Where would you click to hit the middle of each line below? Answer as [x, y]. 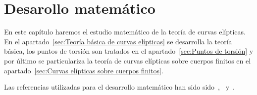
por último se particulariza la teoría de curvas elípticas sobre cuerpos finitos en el [128, 60]
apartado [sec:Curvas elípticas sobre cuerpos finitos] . [84, 70]
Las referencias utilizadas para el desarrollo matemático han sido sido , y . [119, 87]
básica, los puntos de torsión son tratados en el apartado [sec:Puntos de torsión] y [129, 51]
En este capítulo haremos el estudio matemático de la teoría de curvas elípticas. [125, 32]
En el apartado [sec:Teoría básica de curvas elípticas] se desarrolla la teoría [118, 41]
